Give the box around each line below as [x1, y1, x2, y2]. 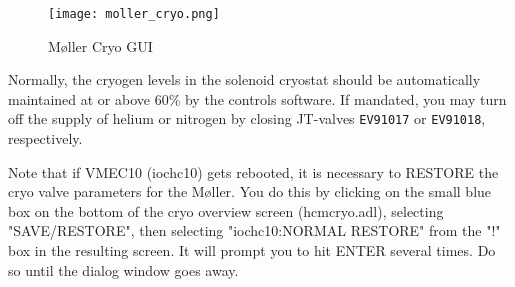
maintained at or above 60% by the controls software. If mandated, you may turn [8, 88, 507, 109]
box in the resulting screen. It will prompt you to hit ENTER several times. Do [8, 240, 496, 261]
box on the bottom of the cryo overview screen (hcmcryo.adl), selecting [8, 200, 444, 221]
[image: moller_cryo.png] [48, 7, 220, 21]
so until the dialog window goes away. [8, 259, 239, 280]
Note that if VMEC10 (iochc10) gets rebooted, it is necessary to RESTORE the [8, 161, 499, 182]
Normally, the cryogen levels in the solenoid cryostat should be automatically [8, 69, 481, 90]
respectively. [8, 128, 83, 149]
